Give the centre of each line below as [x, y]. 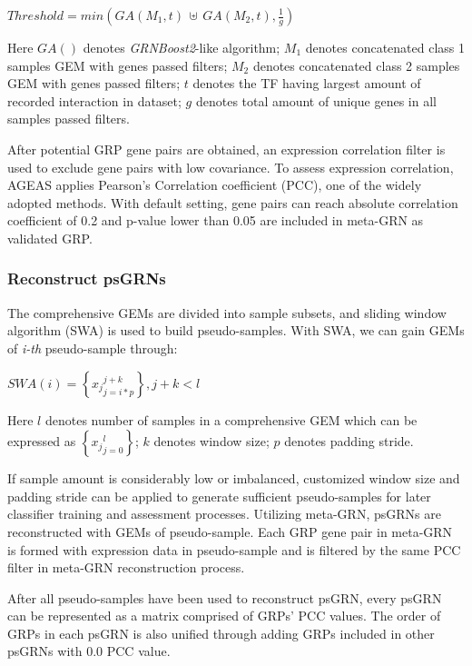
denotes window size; [211, 441]
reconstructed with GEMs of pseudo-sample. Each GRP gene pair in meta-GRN [230, 531]
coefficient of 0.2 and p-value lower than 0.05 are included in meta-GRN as [216, 220]
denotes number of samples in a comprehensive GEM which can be [231, 419]
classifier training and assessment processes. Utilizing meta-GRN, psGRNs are [224, 514]
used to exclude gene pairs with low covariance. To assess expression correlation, [231, 167]
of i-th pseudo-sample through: [93, 348]
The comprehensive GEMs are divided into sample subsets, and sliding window [227, 312]
